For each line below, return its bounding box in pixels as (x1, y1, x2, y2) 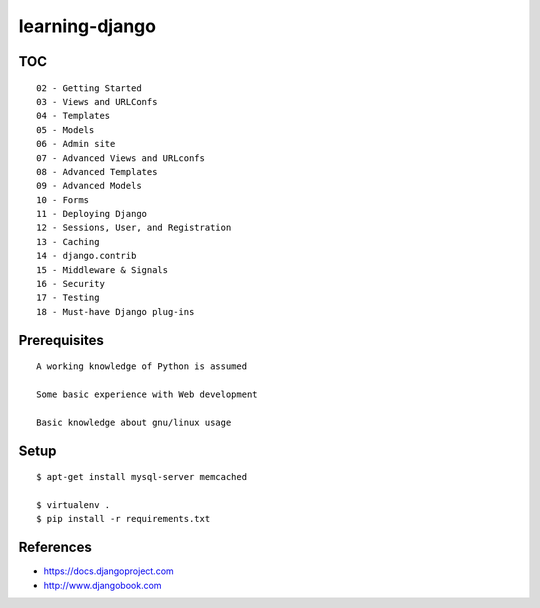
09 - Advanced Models (36, 180, 142, 192)
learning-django (18, 15, 157, 37)
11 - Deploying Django (36, 208, 148, 220)
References (18, 539, 92, 556)
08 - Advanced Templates (36, 166, 158, 177)
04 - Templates (36, 110, 111, 122)
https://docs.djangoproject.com (43, 565, 174, 577)
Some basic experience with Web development (36, 389, 259, 400)
